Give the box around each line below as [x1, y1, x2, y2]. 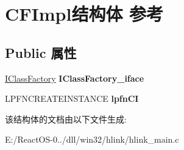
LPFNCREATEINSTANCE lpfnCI [5, 92, 139, 105]
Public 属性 [5, 43, 77, 62]
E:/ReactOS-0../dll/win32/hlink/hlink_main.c [5, 133, 179, 146]
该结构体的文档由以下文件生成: [5, 112, 127, 125]
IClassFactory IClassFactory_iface [5, 71, 144, 84]
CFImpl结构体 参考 [5, 1, 164, 26]
